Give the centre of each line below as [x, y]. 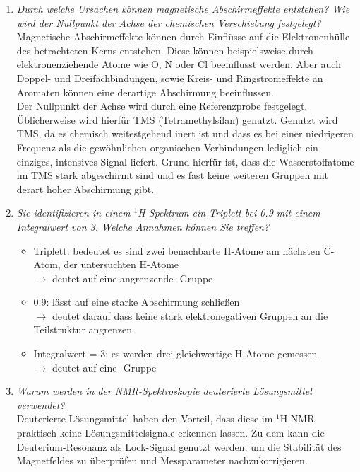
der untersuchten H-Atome [121, 264]
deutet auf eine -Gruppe [104, 367]
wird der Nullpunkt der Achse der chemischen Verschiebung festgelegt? [169, 22]
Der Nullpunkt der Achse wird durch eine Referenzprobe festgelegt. [162, 106]
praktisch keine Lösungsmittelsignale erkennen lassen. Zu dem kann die [170, 433]
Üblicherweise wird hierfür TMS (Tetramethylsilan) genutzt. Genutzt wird [177, 119]
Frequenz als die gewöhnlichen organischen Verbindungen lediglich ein [167, 147]
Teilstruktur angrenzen [83, 329]
